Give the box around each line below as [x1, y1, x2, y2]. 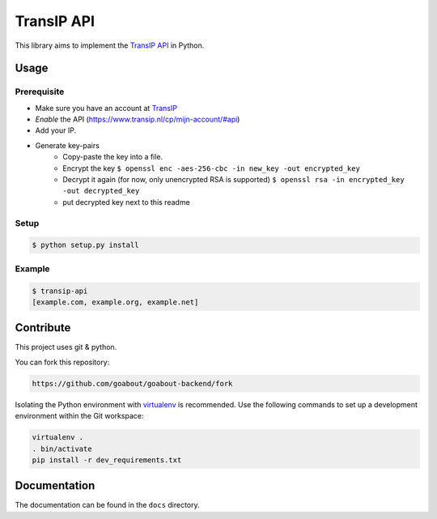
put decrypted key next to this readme [62, 197, 190, 206]
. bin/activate [32, 444, 92, 453]
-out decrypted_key [62, 186, 140, 196]
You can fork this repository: [15, 357, 110, 367]
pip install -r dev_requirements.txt [32, 455, 182, 465]
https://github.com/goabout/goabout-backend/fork [32, 379, 233, 388]
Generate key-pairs [35, 140, 100, 150]
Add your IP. [35, 125, 77, 135]
